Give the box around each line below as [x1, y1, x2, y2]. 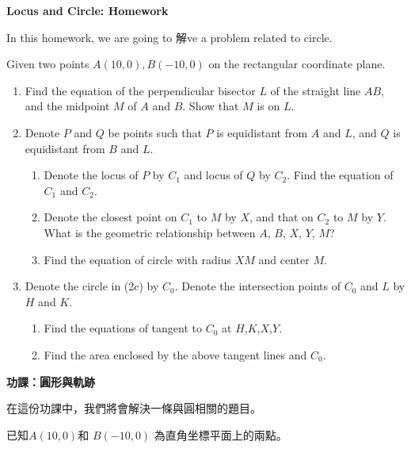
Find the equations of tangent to [44, 320, 202, 336]
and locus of [184, 167, 243, 183]
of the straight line [270, 82, 361, 98]
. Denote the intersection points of [174, 278, 341, 294]
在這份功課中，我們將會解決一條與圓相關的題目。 [6, 400, 261, 416]
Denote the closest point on [44, 209, 177, 225]
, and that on [249, 209, 314, 225]
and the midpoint [25, 98, 110, 114]
